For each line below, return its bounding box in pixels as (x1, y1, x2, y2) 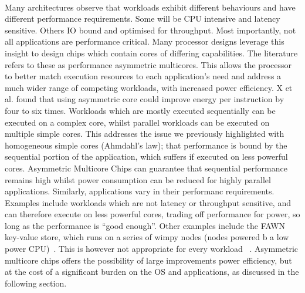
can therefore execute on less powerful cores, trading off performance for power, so (5, 208, 300, 220)
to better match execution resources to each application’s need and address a (5, 70, 282, 82)
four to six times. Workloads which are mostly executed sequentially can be (5, 104, 276, 116)
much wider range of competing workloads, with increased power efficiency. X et (5, 81, 293, 93)
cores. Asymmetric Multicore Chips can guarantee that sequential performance (5, 161, 287, 174)
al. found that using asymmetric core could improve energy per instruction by (5, 93, 284, 105)
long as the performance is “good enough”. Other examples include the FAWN (5, 219, 286, 231)
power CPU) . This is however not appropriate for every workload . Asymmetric (5, 243, 299, 255)
